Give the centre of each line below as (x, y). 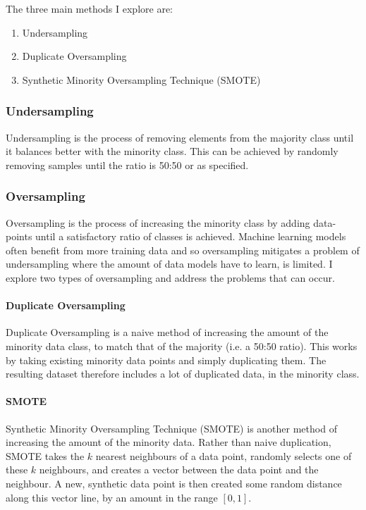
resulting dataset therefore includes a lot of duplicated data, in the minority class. (183, 374)
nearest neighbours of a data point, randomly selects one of (224, 455)
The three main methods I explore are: (90, 8)
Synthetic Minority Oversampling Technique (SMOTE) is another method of (171, 428)
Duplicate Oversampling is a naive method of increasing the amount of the (167, 332)
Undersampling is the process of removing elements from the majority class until (180, 137)
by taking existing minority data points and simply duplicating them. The (166, 360)
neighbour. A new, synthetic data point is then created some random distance (174, 483)
